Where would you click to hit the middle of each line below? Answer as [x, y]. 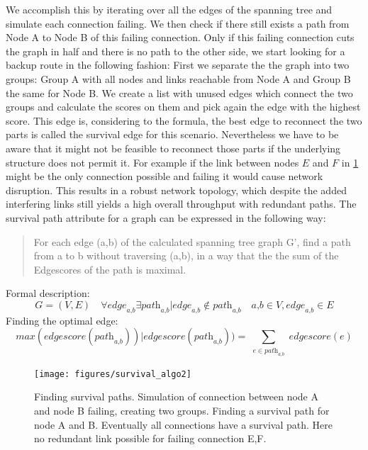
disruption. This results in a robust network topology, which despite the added [176, 190]
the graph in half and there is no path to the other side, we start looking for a [175, 51]
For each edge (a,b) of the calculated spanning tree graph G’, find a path [192, 241]
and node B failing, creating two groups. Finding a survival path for [182, 411]
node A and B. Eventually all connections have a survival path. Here [184, 424]
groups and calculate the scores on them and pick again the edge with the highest [183, 107]
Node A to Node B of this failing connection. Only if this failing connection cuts [180, 37]
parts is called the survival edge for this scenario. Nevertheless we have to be [172, 134]
